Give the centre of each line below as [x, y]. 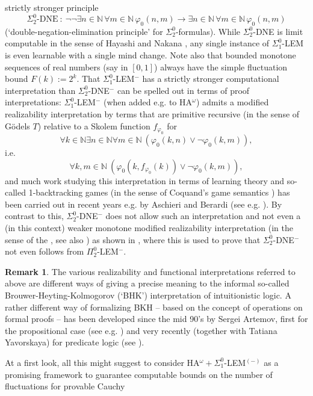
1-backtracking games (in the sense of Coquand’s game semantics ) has [159, 192]
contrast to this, [34, 216]
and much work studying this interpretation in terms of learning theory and [145, 180]
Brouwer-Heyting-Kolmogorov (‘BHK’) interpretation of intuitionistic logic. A [148, 295]
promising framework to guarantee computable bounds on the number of [139, 374]
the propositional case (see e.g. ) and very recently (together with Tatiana [141, 330]
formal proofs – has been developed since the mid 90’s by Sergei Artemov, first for [156, 319]
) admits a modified [232, 102]
